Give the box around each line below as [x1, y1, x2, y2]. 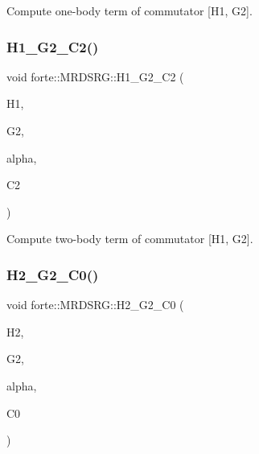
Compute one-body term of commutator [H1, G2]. [6, 2, 253, 19]
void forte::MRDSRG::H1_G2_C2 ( [6, 68, 184, 85]
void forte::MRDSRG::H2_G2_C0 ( [6, 296, 184, 313]
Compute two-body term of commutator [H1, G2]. [6, 230, 253, 247]
